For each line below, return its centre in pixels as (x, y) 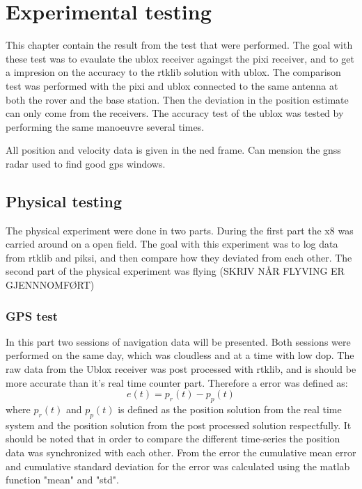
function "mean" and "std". (62, 480)
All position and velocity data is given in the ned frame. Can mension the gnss (173, 150)
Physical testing (64, 201)
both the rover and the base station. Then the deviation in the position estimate (177, 99)
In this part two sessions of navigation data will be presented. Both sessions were (178, 341)
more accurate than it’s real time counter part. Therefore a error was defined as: (177, 382)
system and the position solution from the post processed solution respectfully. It (179, 425)
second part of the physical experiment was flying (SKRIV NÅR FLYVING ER (175, 271)
